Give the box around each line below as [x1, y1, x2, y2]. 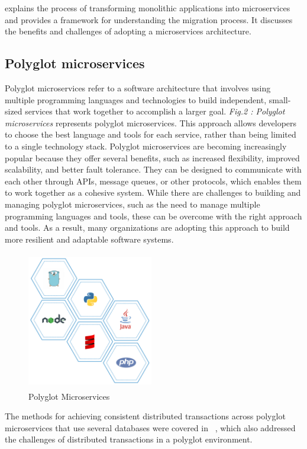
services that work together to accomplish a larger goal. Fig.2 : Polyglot [25, 105, 285, 117]
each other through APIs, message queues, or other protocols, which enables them [5, 174, 302, 187]
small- [269, 93, 291, 106]
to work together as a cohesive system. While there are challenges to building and [5, 186, 301, 199]
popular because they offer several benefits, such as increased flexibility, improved [5, 151, 300, 164]
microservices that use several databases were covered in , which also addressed [5, 421, 296, 434]
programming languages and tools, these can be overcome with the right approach [5, 209, 302, 222]
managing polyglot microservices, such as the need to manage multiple [5, 198, 260, 210]
